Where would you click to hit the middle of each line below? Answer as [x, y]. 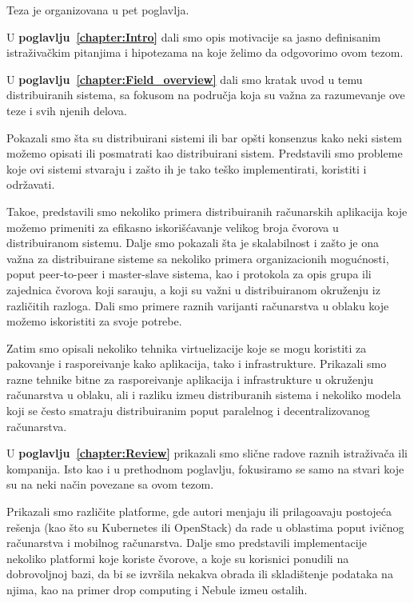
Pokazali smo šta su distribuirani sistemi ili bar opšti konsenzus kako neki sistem [205, 137]
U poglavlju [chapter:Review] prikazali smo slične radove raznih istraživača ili [207, 453]
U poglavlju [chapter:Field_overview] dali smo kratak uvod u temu [185, 79]
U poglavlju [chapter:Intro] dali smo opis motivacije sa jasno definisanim [194, 36]
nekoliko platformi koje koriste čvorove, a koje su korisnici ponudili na [178, 558]
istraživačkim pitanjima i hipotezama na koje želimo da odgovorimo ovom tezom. [205, 52]
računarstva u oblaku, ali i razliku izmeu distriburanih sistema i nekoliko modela [204, 395]
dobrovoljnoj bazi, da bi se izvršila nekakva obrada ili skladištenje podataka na [200, 574]
